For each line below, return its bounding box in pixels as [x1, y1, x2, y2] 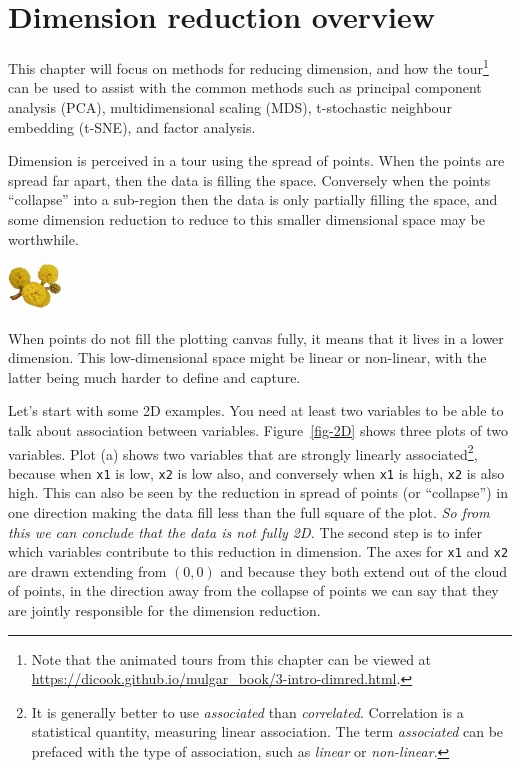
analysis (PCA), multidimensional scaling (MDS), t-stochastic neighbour [8, 96, 452, 117]
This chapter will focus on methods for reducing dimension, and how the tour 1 [8, 55, 489, 78]
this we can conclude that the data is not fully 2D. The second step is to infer [8, 521, 482, 542]
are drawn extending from [8, 560, 167, 581]
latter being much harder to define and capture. [8, 366, 301, 387]
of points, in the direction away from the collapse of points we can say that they [8, 580, 499, 601]
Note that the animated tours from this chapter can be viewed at [31, 648, 432, 669]
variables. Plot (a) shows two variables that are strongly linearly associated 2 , [8, 440, 478, 464]
